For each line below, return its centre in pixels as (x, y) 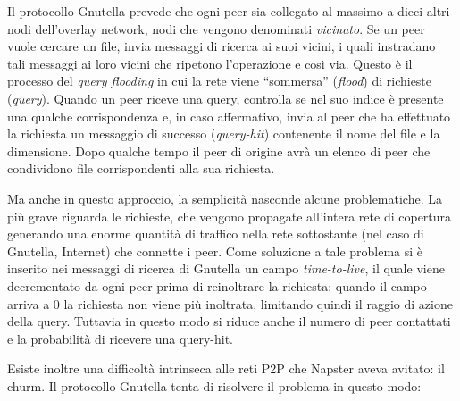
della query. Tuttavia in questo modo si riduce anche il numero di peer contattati (229, 321)
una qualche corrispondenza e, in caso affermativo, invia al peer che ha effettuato (229, 116)
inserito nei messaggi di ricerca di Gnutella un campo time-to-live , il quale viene (226, 268)
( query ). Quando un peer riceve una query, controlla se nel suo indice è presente (226, 98)
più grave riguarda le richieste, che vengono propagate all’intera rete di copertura (230, 216)
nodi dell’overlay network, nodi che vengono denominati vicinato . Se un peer (216, 28)
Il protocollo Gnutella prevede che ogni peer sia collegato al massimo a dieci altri (229, 11)
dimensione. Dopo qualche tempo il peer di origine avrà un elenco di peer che (219, 150)
